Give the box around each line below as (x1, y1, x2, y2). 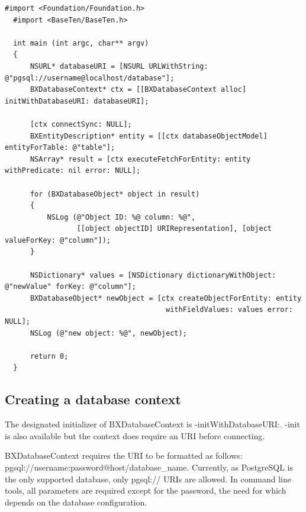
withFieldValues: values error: (166, 305, 293, 314)
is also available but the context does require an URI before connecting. (5, 429, 265, 442)
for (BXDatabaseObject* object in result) (30, 189, 200, 198)
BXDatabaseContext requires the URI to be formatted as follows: (5, 449, 243, 462)
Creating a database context (5, 390, 181, 408)
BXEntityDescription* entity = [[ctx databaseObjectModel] (30, 131, 268, 140)
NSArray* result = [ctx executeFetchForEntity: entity (30, 154, 251, 163)
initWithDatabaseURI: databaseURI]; (5, 96, 149, 105)
